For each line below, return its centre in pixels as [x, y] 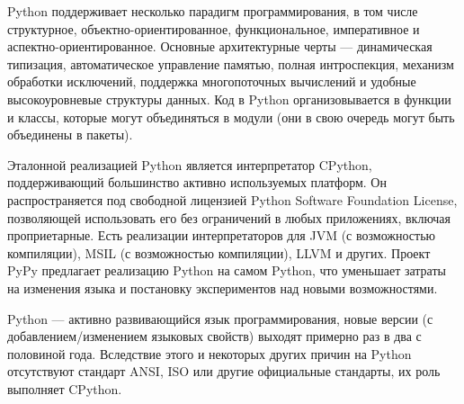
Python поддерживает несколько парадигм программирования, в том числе [213, 11]
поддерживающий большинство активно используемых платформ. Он [197, 182]
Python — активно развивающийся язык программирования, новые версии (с [220, 318]
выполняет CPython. [65, 388]
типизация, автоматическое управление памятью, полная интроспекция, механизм [231, 63]
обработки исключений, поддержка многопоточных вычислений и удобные [212, 81]
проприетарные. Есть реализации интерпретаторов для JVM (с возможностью [222, 235]
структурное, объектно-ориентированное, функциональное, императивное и [214, 28]
